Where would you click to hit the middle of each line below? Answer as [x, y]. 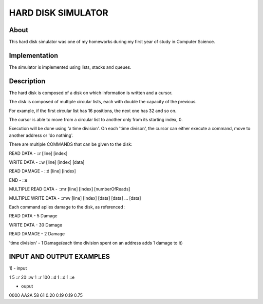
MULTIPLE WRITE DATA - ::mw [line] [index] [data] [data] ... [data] [75, 198]
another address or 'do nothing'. [41, 135]
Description [27, 81]
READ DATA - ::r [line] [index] [38, 153]
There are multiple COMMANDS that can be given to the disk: [71, 144]
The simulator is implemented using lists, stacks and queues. [70, 67]
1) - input [18, 268]
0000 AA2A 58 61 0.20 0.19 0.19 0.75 [46, 295]
